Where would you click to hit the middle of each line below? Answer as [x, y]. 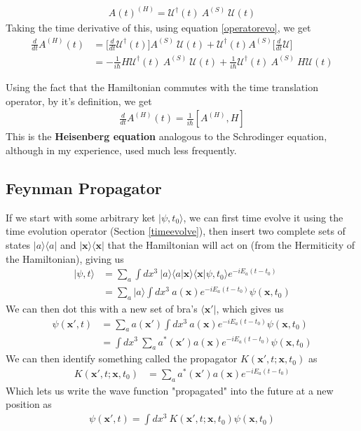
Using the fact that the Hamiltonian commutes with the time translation [162, 87]
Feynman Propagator [84, 187]
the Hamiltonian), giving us [65, 258]
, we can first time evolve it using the [263, 217]
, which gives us [250, 308]
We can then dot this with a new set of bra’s [102, 308]
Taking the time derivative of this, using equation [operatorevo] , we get [158, 28]
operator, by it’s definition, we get [79, 101]
